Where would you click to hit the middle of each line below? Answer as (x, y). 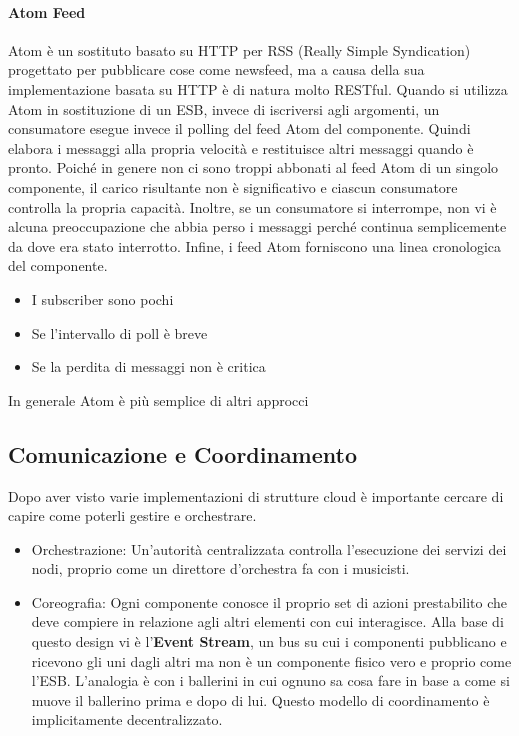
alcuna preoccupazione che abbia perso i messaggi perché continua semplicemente (257, 226)
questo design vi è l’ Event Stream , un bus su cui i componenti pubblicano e (269, 641)
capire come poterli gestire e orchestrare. (132, 515)
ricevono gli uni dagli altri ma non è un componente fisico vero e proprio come (271, 660)
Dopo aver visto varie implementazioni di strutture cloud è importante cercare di (256, 495)
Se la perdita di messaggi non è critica (148, 366)
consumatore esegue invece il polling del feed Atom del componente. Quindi (239, 128)
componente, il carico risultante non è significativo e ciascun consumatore (233, 186)
